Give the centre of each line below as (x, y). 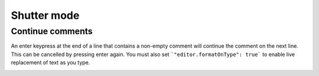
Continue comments (52, 31)
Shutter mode (45, 15)
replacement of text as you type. (51, 62)
